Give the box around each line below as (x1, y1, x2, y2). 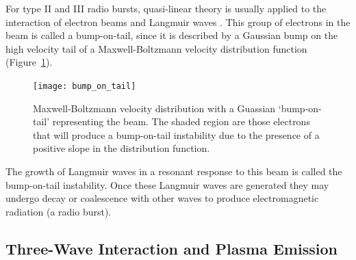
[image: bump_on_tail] (33, 81, 136, 91)
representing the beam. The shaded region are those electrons (52, 114, 310, 129)
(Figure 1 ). (5, 55, 53, 69)
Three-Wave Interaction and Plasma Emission (5, 237, 338, 259)
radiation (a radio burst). (5, 204, 112, 218)
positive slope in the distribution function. (33, 141, 210, 155)
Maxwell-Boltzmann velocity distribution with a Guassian (33, 101, 276, 115)
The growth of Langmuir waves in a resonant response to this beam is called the (5, 164, 342, 178)
